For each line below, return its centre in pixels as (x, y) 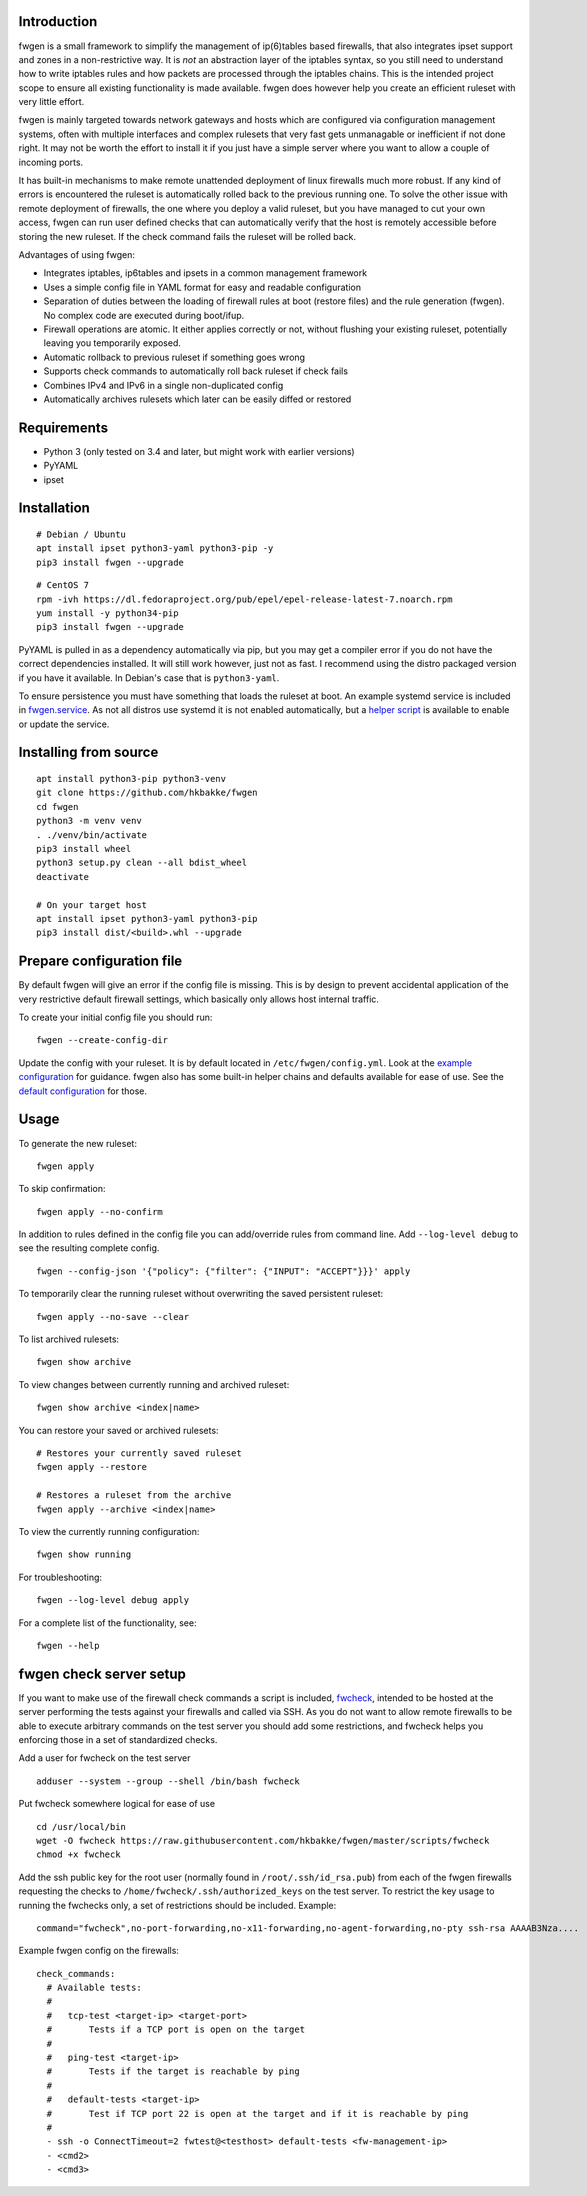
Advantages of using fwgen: (76, 254)
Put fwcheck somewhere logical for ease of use (116, 1804)
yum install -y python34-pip (107, 613)
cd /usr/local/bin (81, 1826)
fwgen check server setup (102, 1673)
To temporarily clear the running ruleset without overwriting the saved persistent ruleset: (201, 1294)
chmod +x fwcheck (78, 1854)
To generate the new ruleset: (77, 1143)
